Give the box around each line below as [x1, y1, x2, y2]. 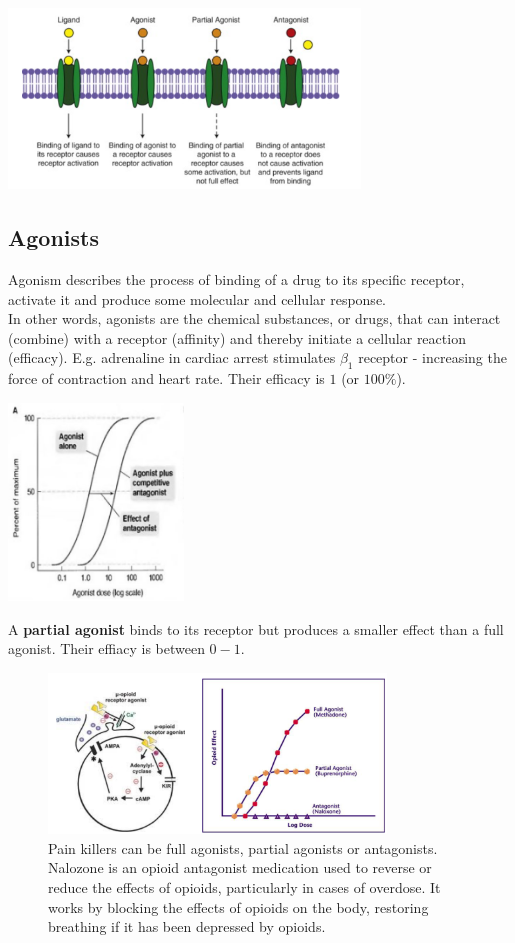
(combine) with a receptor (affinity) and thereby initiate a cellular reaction [8, 327, 466, 348]
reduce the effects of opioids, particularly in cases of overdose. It [48, 876, 441, 897]
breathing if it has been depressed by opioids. [48, 916, 326, 937]
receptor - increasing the [358, 347, 507, 368]
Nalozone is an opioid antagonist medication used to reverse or [48, 857, 432, 878]
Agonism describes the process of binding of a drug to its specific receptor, [8, 269, 465, 290]
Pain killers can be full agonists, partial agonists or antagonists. [48, 837, 438, 858]
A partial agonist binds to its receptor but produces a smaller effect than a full [8, 618, 504, 639]
